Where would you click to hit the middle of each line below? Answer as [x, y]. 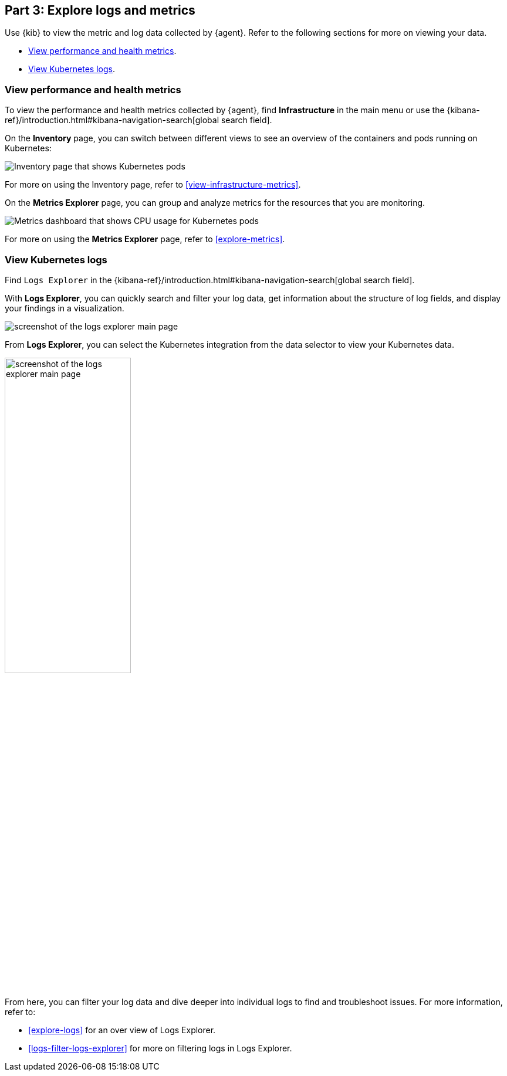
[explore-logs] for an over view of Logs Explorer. [122, 1030]
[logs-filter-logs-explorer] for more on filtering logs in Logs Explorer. [160, 1048]
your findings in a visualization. [65, 308]
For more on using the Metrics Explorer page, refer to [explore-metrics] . [145, 239]
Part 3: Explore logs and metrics [100, 10]
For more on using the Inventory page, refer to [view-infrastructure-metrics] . [153, 185]
